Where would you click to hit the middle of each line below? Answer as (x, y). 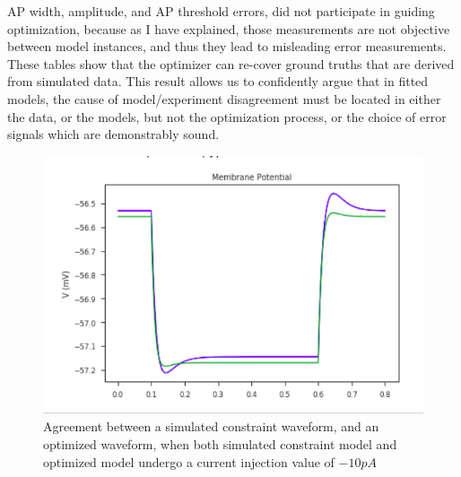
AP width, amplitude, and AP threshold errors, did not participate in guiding (221, 11)
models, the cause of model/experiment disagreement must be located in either (224, 98)
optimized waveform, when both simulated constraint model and (220, 443)
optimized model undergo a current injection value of (189, 461)
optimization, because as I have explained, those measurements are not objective (229, 28)
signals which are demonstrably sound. (113, 134)
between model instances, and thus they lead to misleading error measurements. (227, 46)
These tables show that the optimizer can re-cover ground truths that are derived (231, 63)
